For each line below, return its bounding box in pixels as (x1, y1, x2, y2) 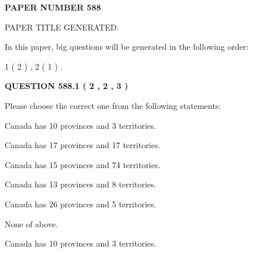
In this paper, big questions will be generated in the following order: (5, 40, 249, 53)
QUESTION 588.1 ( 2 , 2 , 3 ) (5, 80, 129, 92)
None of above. (5, 217, 58, 230)
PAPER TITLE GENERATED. (5, 20, 119, 33)
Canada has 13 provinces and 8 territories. (5, 178, 157, 190)
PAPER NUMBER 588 (5, 1, 101, 13)
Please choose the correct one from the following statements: (5, 99, 221, 111)
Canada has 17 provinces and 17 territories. (5, 139, 161, 151)
